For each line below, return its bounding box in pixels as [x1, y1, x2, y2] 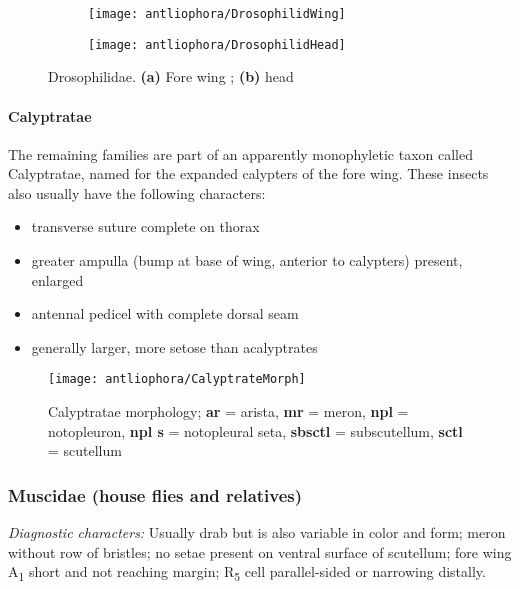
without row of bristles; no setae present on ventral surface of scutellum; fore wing [8, 541, 512, 562]
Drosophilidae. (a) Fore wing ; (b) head [48, 66, 294, 87]
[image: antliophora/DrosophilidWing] [88, 7, 346, 21]
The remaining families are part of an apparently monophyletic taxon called [8, 143, 473, 164]
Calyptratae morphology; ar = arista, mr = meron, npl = [48, 401, 409, 422]
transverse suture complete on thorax [31, 216, 260, 237]
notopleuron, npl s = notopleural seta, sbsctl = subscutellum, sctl [48, 420, 463, 441]
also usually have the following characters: [8, 182, 266, 203]
